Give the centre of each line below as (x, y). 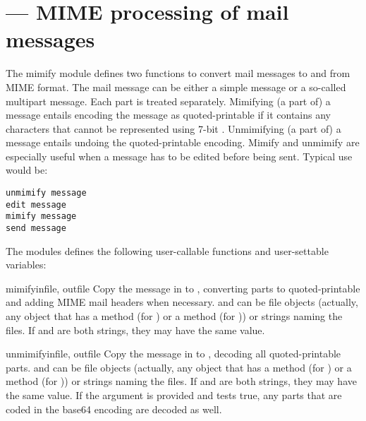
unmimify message (46, 193)
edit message (36, 204)
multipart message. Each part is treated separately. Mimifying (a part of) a (168, 101)
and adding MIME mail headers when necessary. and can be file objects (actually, (182, 302)
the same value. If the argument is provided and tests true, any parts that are (174, 395)
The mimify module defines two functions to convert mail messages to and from (178, 73)
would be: (27, 170)
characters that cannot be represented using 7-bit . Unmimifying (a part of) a (173, 128)
